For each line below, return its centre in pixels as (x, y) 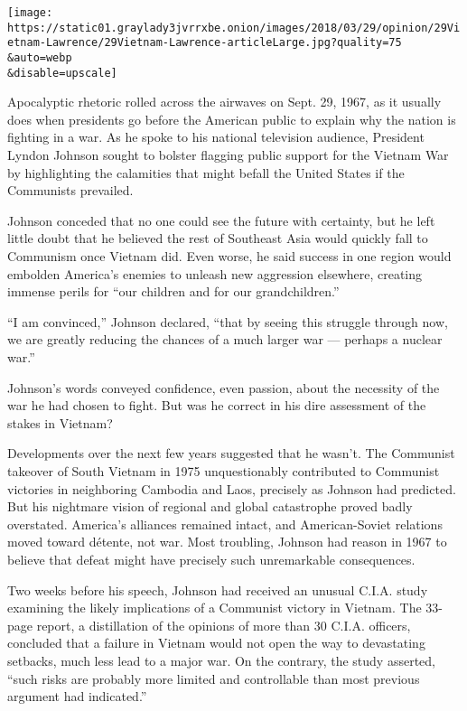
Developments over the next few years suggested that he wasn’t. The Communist (231, 453)
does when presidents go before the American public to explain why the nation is (232, 119)
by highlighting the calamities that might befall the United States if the (206, 172)
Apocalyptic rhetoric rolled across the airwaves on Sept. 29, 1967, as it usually (224, 102)
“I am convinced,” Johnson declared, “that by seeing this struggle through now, (228, 321)
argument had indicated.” (77, 696)
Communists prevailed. (70, 190)
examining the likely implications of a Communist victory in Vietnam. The (215, 608)
